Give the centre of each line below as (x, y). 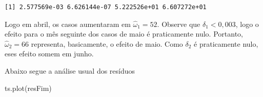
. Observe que (179, 24)
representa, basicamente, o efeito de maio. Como (107, 43)
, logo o (247, 24)
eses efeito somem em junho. (49, 54)
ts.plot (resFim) (28, 88)
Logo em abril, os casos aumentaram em (68, 24)
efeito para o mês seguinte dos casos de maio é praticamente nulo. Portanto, (124, 34)
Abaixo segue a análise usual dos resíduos (70, 70)
